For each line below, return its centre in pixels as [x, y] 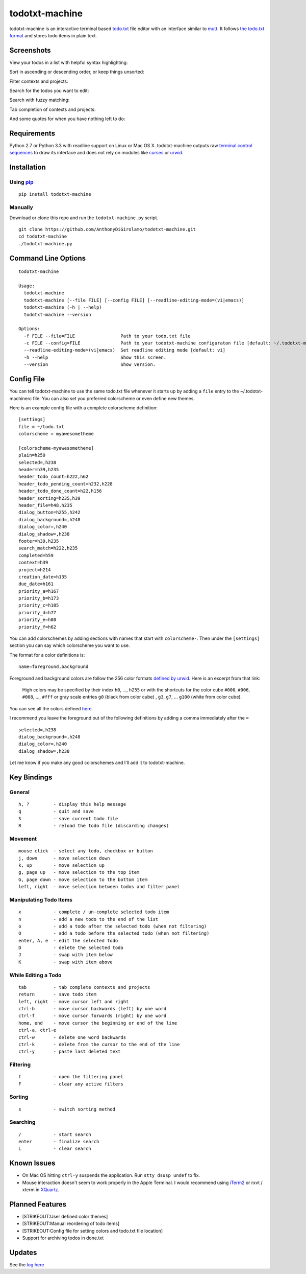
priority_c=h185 [39, 605]
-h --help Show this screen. [95, 357]
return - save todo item [58, 994]
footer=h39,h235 [39, 541]
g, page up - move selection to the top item [79, 872]
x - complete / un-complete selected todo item [94, 912]
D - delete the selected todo [71, 948]
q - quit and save [56, 812]
